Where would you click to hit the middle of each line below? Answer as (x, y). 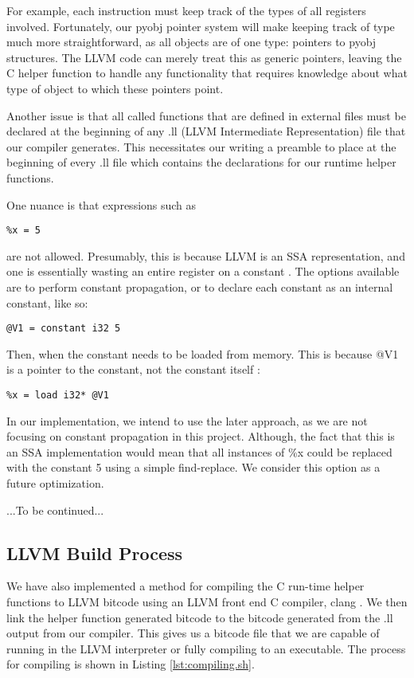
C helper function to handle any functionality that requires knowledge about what (207, 73)
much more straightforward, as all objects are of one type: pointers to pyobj (191, 42)
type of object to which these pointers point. (115, 88)
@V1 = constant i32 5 (64, 329)
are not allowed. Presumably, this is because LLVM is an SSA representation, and (206, 255)
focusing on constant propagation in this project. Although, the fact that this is (201, 436)
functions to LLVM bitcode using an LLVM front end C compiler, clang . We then (207, 602)
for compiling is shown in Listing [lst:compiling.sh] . (131, 664)
